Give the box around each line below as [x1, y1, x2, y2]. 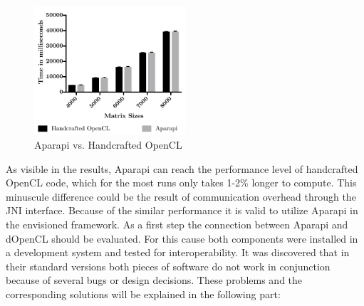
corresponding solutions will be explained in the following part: [6, 286, 281, 301]
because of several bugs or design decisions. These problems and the [6, 273, 303, 287]
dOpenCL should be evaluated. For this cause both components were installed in [6, 231, 358, 246]
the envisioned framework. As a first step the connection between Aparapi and [6, 216, 348, 231]
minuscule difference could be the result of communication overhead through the [6, 189, 356, 204]
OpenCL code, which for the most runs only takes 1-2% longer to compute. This [6, 175, 357, 190]
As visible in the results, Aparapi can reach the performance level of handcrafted [6, 161, 358, 176]
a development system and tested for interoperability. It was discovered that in [6, 245, 350, 260]
